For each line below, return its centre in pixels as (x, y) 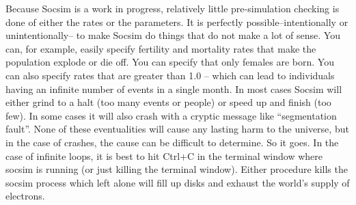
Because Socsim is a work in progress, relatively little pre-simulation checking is (173, 8)
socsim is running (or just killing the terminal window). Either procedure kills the (177, 169)
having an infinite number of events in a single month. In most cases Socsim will (174, 88)
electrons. (25, 196)
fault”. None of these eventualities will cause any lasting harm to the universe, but (177, 129)
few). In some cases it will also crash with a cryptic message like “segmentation (171, 115)
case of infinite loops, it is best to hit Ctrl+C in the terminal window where (164, 155)
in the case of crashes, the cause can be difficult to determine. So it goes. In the (172, 142)
